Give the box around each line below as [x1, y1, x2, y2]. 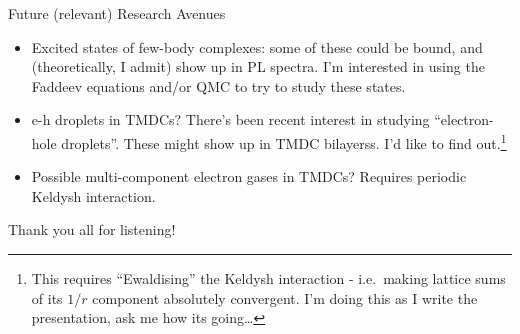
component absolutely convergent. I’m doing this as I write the [92, 287, 478, 308]
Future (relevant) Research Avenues [8, 3, 226, 23]
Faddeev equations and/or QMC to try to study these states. [31, 75, 406, 96]
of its [31, 287, 63, 308]
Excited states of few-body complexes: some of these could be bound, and [31, 36, 483, 57]
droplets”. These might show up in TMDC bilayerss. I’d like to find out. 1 [61, 129, 507, 153]
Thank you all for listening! [8, 219, 176, 240]
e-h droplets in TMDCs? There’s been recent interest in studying [31, 109, 430, 130]
